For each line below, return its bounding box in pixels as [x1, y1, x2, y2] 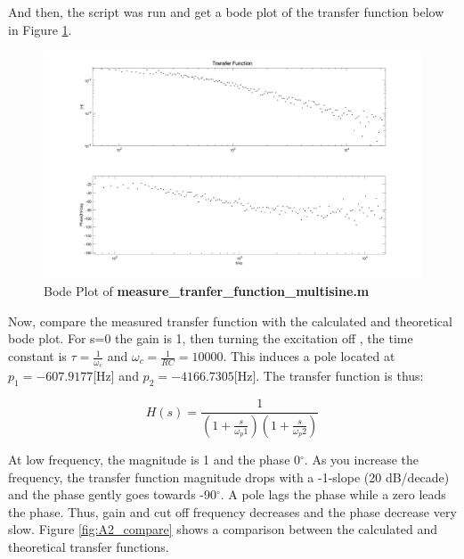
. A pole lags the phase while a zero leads [220, 485, 446, 504]
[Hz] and [93, 366, 139, 385]
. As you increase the [304, 449, 419, 468]
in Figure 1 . [8, 20, 72, 38]
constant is [8, 347, 67, 366]
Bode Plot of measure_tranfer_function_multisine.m [44, 282, 370, 300]
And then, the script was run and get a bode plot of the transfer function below [8, 3, 444, 21]
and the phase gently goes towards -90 [8, 485, 216, 504]
